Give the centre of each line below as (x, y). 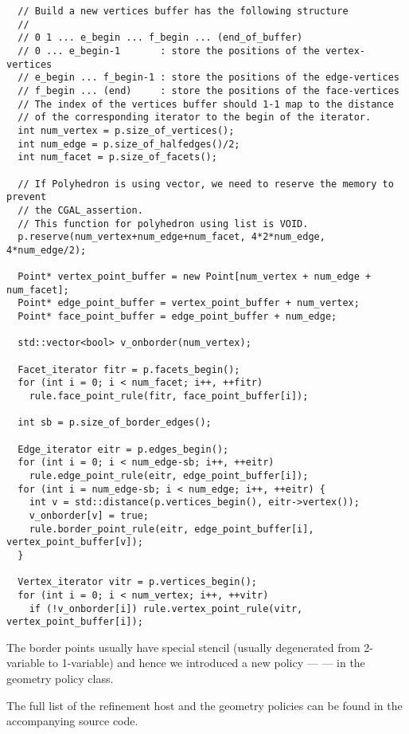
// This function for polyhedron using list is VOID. (163, 224)
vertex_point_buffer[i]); (75, 622)
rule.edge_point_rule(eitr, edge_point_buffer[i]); (169, 475)
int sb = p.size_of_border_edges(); (115, 423)
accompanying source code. (72, 721)
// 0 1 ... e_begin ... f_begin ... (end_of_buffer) (160, 38)
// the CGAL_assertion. (80, 210)
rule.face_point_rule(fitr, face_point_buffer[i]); (169, 396)
